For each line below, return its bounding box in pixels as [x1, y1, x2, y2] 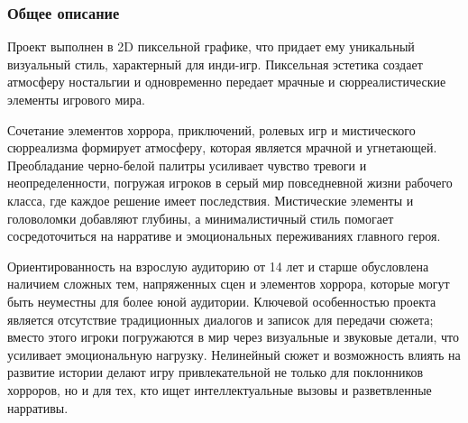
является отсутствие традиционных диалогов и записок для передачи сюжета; [7, 309, 434, 328]
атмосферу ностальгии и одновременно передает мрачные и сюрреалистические [7, 72, 446, 91]
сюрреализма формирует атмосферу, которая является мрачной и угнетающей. [7, 138, 437, 157]
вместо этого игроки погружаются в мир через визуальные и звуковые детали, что [7, 327, 459, 346]
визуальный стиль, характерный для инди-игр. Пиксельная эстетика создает [7, 54, 423, 73]
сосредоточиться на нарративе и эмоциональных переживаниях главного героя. [7, 226, 441, 245]
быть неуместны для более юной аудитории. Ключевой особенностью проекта [7, 291, 436, 310]
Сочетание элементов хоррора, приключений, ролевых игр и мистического [7, 120, 416, 139]
